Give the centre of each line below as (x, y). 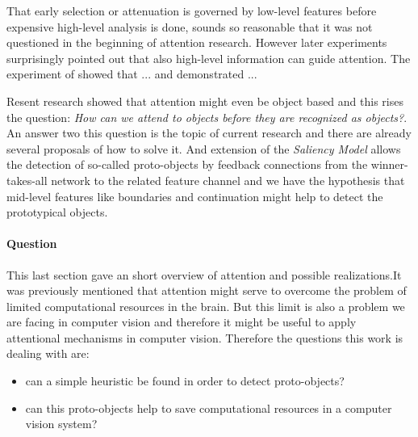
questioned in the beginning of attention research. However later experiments (197, 42)
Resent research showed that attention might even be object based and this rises (205, 101)
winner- (389, 164)
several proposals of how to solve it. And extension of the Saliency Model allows (204, 148)
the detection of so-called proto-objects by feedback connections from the (187, 164)
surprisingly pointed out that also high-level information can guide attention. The (209, 58)
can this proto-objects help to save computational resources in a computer (209, 408)
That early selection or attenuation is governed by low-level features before (192, 11)
